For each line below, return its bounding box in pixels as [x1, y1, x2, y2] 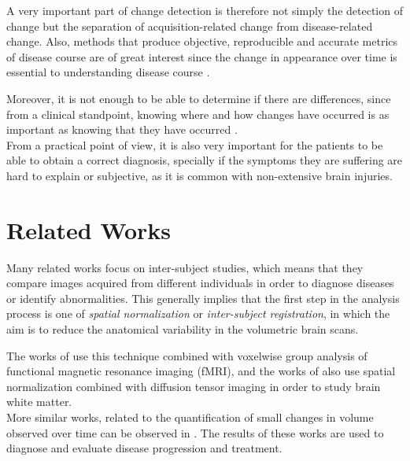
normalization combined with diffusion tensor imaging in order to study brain [6, 378, 381, 394]
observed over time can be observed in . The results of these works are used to [6, 424, 384, 441]
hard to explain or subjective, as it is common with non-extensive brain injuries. [6, 167, 393, 183]
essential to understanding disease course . [6, 64, 210, 80]
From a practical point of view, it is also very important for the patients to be [6, 136, 383, 153]
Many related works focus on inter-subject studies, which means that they [6, 259, 364, 275]
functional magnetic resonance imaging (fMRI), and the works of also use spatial [6, 363, 396, 379]
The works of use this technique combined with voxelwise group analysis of [6, 347, 368, 363]
